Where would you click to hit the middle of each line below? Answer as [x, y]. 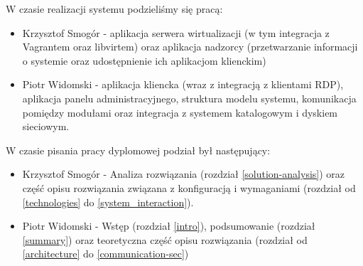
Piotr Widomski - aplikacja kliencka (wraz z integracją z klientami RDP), [183, 84]
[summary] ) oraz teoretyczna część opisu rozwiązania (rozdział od [165, 239]
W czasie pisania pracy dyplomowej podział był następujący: [138, 150]
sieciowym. [46, 126]
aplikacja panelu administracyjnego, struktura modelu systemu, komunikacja [189, 98]
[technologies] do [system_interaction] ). [108, 202]
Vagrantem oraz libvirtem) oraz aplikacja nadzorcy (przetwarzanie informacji [190, 47]
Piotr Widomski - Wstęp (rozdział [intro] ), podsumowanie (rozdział [169, 226]
